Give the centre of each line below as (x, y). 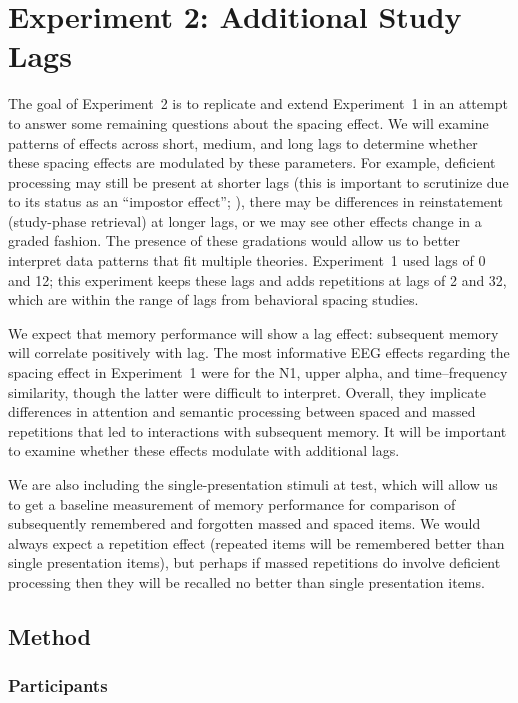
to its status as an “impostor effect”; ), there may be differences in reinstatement (255, 201)
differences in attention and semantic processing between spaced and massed (242, 411)
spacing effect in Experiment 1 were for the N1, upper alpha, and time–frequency (258, 372)
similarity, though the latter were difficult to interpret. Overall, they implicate (247, 391)
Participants (58, 685)
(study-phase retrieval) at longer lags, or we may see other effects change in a (245, 220)
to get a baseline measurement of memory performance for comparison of (232, 503)
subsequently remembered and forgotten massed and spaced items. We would (244, 523)
